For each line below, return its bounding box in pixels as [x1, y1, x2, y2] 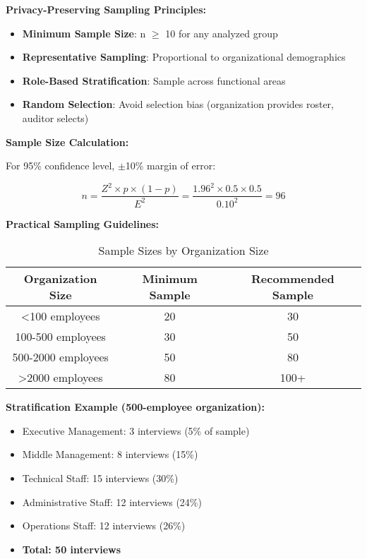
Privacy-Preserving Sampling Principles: [6, 2, 206, 16]
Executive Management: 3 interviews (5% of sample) [22, 423, 250, 438]
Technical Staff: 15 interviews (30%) [22, 471, 179, 486]
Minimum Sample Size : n [22, 25, 146, 40]
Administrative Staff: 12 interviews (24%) [22, 494, 202, 509]
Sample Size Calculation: [6, 134, 129, 149]
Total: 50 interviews [22, 541, 121, 556]
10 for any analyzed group [165, 25, 278, 40]
